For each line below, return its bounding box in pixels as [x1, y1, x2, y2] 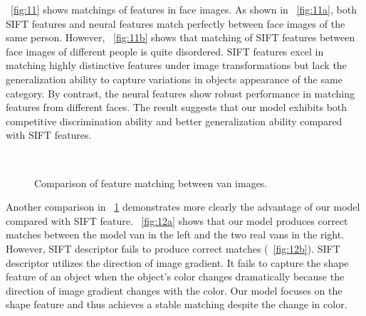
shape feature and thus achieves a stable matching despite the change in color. [6, 297, 347, 312]
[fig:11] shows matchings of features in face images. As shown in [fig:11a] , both [11, 2, 357, 16]
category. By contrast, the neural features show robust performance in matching [6, 85, 355, 100]
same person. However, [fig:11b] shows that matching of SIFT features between [6, 30, 355, 45]
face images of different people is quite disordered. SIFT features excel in [6, 43, 324, 58]
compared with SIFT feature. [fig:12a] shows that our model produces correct [6, 213, 348, 228]
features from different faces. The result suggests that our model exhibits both [6, 100, 347, 115]
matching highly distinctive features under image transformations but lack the [6, 58, 347, 73]
